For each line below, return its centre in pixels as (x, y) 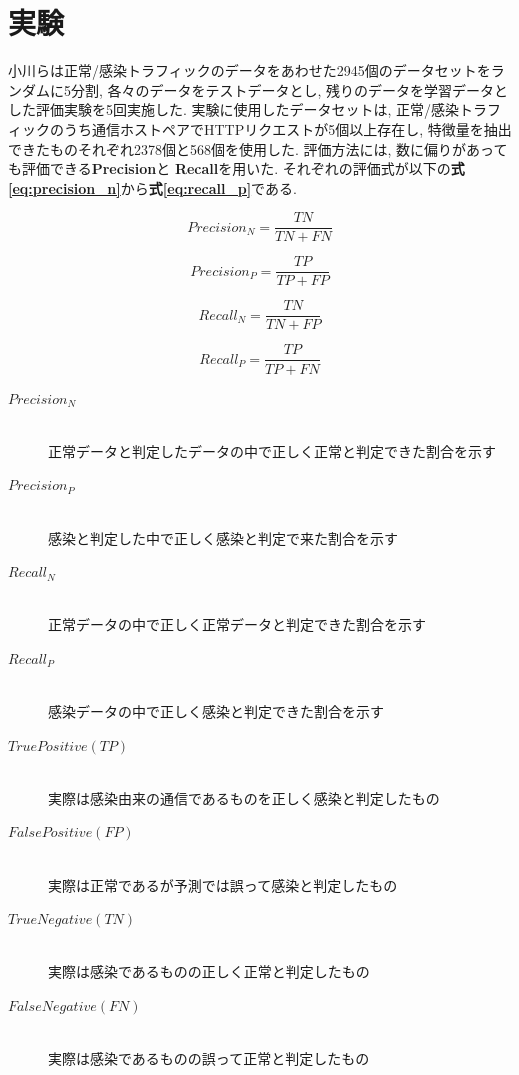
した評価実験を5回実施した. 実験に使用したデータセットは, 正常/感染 (234, 109)
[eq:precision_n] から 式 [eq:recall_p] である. (152, 187)
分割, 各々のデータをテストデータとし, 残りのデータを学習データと (289, 89)
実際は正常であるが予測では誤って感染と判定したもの (223, 884)
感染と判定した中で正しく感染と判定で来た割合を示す (223, 537)
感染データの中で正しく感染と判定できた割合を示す (216, 711)
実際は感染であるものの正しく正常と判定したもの (209, 971)
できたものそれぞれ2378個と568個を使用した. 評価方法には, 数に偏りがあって (258, 148)
